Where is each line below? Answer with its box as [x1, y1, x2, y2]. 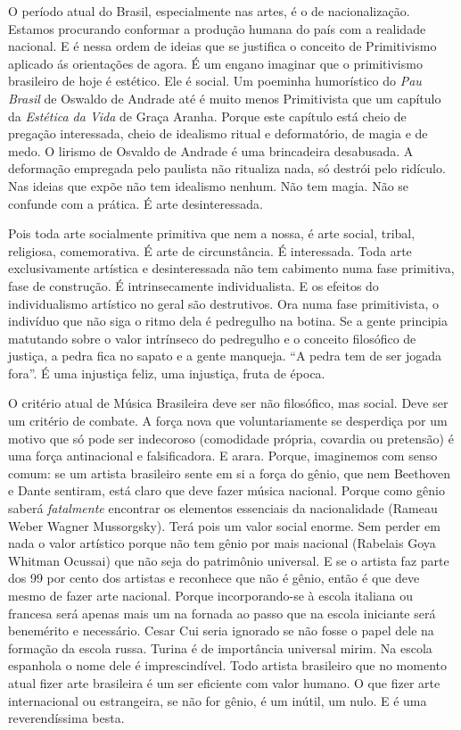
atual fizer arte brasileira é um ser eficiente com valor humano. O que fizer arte [8, 673, 440, 692]
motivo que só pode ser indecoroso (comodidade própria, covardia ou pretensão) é [8, 428, 454, 447]
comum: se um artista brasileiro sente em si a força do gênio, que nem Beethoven [8, 463, 451, 482]
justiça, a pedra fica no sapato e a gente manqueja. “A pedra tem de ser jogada [8, 346, 442, 365]
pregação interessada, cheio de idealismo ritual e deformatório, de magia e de [8, 124, 428, 143]
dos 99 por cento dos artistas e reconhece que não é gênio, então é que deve [8, 568, 420, 587]
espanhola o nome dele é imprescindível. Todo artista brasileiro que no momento [8, 656, 447, 675]
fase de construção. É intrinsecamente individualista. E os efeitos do [8, 276, 379, 294]
